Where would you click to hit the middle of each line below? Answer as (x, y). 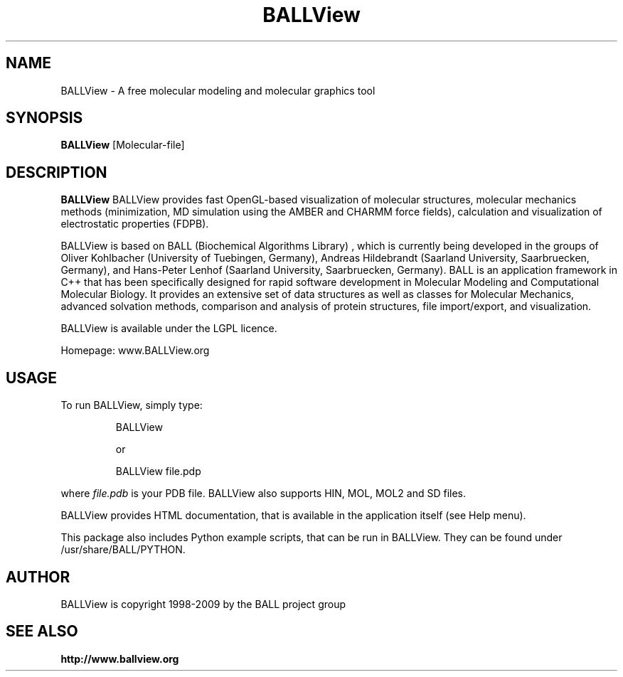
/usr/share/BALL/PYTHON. (123, 550)
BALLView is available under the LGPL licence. (169, 329)
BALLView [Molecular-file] (123, 145)
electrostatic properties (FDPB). (135, 224)
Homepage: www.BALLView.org (135, 351)
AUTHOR (38, 577)
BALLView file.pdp (158, 471)
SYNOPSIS (44, 118)
